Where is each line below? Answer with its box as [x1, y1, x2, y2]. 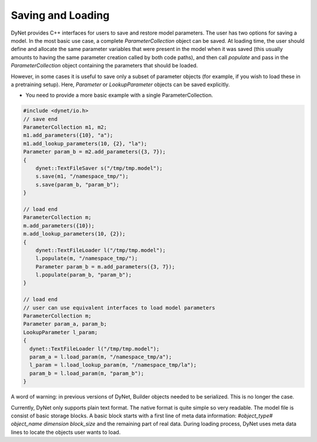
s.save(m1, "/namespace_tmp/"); [35, 173, 129, 180]
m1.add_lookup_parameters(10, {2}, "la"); [23, 140, 147, 147]
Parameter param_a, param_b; [23, 321, 107, 328]
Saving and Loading [11, 9, 110, 22]
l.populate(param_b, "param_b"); [35, 271, 132, 278]
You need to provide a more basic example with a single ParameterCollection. [25, 91, 214, 99]
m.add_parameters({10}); [23, 222, 95, 229]
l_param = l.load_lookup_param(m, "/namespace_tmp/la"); [29, 362, 197, 369]
